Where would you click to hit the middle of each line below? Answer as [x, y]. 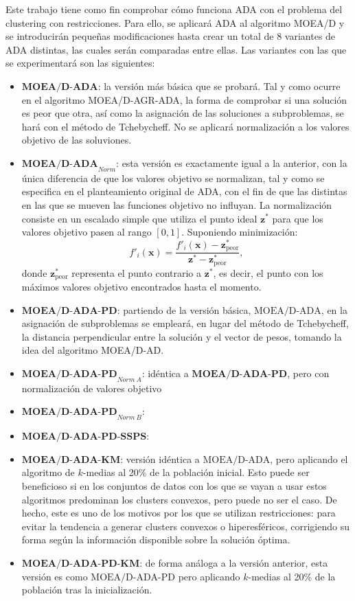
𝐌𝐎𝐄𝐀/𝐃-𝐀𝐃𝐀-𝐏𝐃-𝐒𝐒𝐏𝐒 [84, 437]
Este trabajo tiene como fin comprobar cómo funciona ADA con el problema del [174, 9]
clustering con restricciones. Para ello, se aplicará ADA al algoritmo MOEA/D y [175, 22]
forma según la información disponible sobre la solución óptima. [156, 540]
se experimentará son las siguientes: [80, 63]
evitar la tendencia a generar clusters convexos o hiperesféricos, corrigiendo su [185, 526]
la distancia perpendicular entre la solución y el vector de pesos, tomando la [182, 336]
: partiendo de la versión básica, [184, 309]
